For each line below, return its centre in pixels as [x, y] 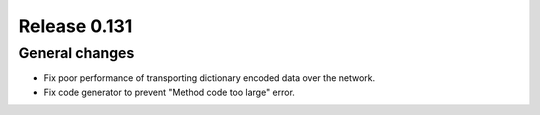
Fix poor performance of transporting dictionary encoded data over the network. [209, 78]
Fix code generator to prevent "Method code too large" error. [169, 92]
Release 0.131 [75, 26]
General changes [76, 53]
